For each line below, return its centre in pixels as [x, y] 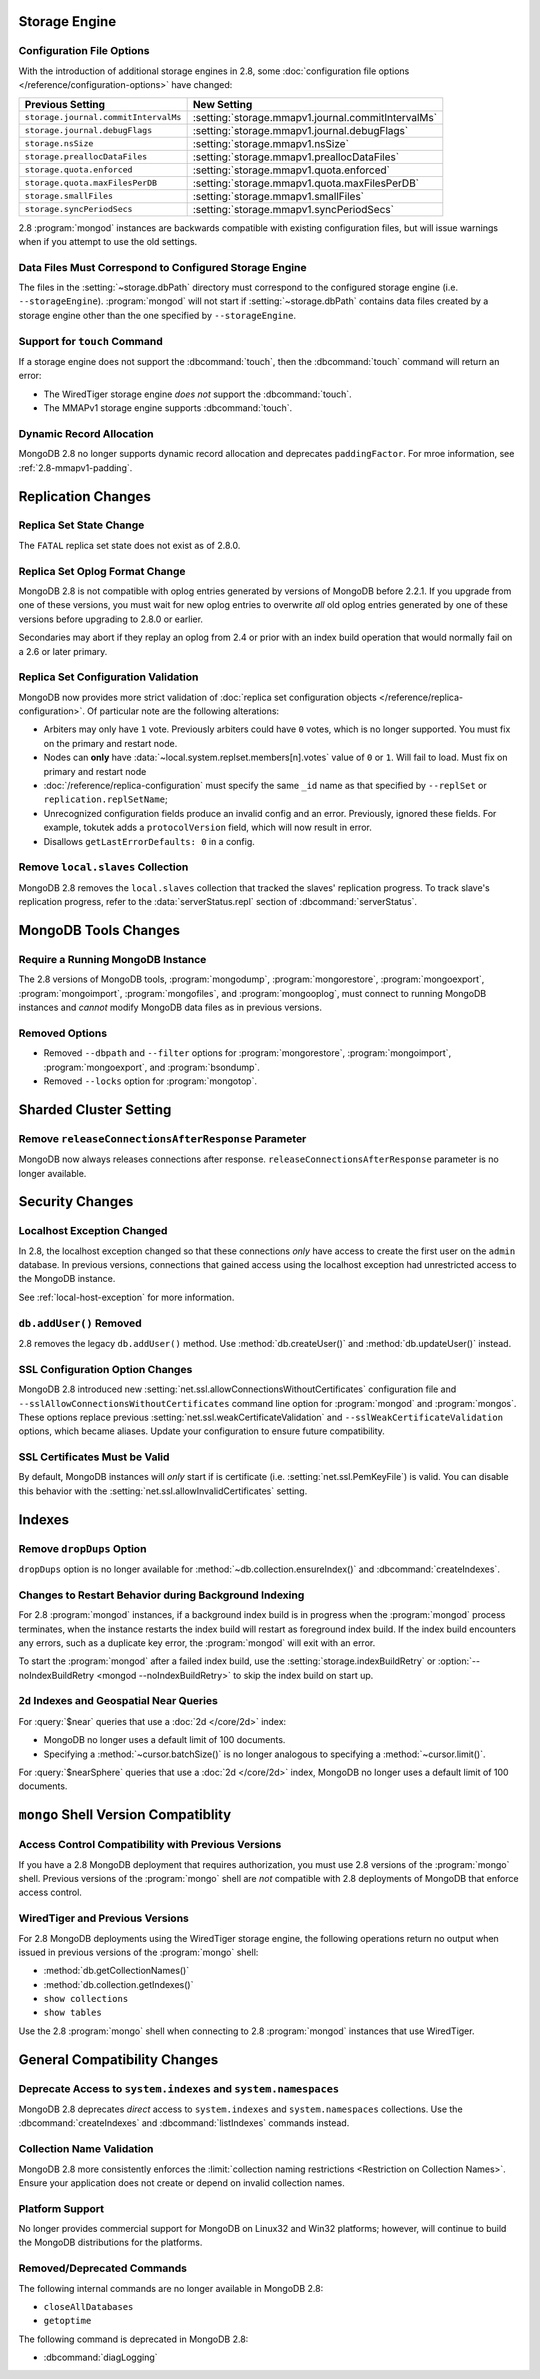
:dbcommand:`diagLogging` [101, 2357]
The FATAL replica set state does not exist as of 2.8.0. [129, 545]
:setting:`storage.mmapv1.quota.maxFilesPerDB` [306, 183]
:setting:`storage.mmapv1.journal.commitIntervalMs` [315, 117]
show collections [86, 1999]
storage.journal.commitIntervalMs [103, 117]
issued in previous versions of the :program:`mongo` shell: [138, 1952]
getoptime [67, 2321]
